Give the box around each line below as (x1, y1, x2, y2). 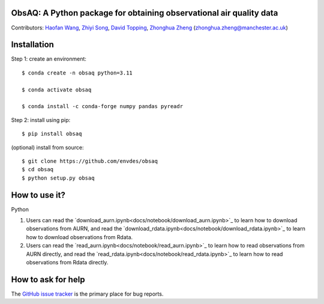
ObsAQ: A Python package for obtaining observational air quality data (11, 8, 278, 18)
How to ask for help (11, 274, 85, 285)
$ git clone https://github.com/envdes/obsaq (22, 157, 158, 165)
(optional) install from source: (11, 144, 84, 151)
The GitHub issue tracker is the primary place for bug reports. (11, 290, 164, 297)
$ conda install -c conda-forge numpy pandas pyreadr (22, 103, 183, 110)
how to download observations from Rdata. (26, 233, 133, 240)
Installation (11, 40, 54, 50)
